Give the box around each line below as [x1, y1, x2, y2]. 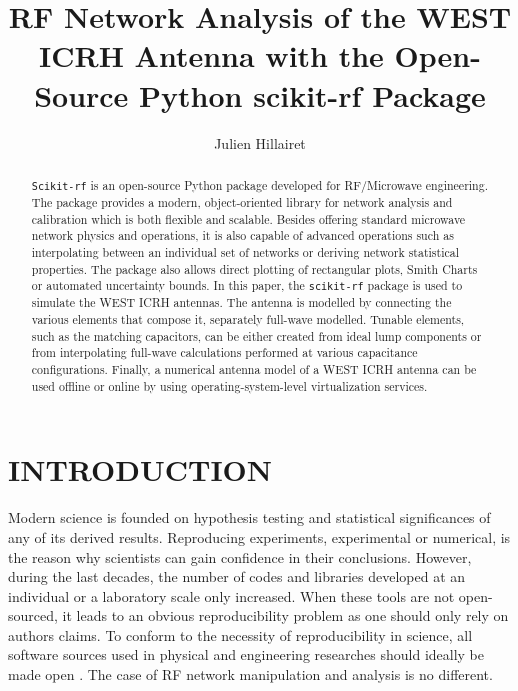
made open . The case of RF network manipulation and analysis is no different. [8, 664, 493, 685]
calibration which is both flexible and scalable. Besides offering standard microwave [31, 210, 466, 227]
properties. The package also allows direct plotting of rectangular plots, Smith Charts [31, 260, 478, 277]
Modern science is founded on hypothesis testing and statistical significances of [8, 507, 491, 528]
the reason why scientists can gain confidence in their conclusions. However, [8, 546, 472, 567]
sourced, [8, 605, 58, 626]
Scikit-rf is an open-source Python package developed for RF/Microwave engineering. [31, 176, 488, 193]
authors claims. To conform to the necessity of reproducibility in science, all [8, 624, 473, 645]
